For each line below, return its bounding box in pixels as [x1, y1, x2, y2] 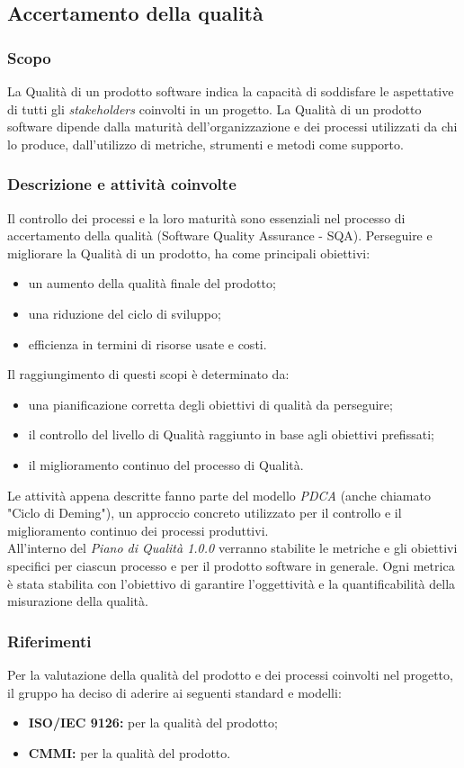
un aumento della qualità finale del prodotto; [28, 274, 276, 293]
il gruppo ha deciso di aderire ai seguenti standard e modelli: [7, 682, 342, 701]
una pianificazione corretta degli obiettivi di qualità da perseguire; [28, 394, 393, 413]
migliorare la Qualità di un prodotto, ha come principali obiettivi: [7, 243, 370, 262]
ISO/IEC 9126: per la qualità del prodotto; [28, 713, 278, 732]
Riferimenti [7, 629, 92, 652]
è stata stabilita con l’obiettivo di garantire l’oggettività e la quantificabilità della [7, 574, 456, 592]
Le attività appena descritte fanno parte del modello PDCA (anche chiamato [7, 485, 431, 504]
